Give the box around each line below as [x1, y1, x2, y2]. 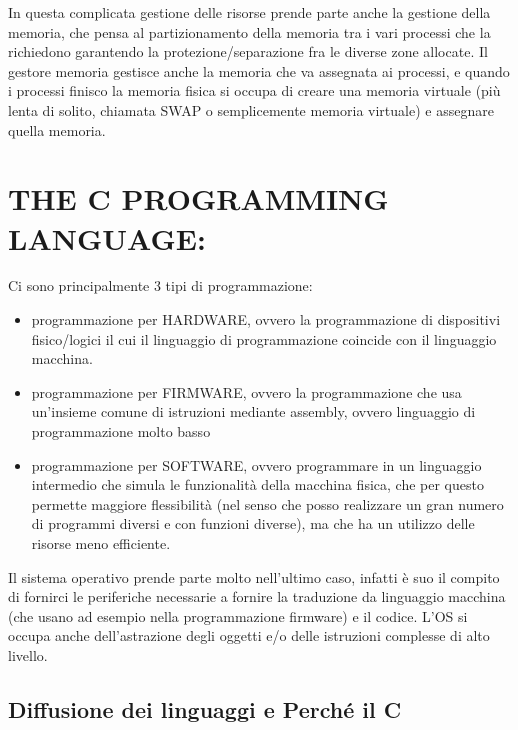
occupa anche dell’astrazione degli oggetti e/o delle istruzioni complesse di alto [8, 625, 490, 646]
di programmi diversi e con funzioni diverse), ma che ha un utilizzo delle [31, 513, 475, 534]
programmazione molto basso [31, 421, 211, 442]
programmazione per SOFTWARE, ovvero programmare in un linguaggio [31, 454, 482, 475]
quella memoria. [8, 119, 106, 140]
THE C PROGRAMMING [8, 178, 389, 219]
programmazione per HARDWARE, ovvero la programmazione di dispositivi [31, 309, 501, 330]
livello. [8, 644, 48, 665]
